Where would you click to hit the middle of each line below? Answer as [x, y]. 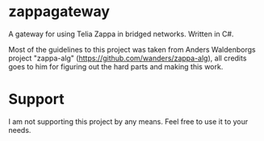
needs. [20, 130]
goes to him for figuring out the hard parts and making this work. [116, 66]
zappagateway [59, 12]
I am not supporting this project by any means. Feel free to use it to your [128, 121]
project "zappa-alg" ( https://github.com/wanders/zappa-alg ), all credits [128, 58]
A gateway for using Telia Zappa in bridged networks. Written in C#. [121, 34]
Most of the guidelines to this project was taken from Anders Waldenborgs [132, 49]
